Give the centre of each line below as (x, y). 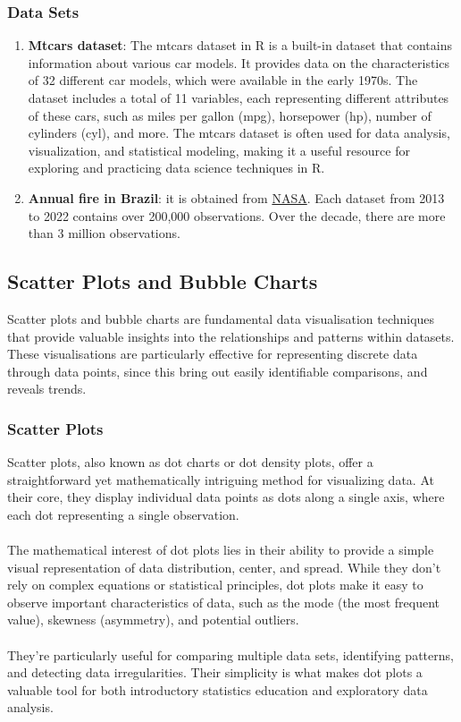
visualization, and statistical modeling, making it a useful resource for (219, 150)
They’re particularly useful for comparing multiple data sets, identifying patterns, (230, 654)
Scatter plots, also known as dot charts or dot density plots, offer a (190, 462)
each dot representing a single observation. (123, 514)
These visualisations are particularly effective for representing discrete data (213, 354)
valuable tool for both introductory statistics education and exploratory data (218, 689)
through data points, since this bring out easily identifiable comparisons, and (218, 371)
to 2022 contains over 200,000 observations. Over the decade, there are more (237, 215)
